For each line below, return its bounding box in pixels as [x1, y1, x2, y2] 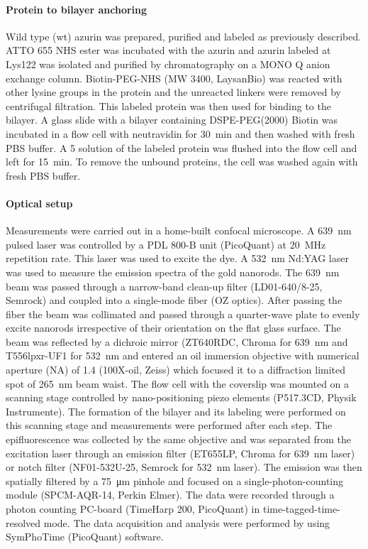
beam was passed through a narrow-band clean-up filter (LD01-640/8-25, [6, 278, 323, 293]
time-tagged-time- [262, 501, 340, 516]
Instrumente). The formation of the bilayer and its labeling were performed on [6, 403, 346, 418]
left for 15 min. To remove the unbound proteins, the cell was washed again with [6, 154, 358, 169]
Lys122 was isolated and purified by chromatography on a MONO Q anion [6, 56, 330, 71]
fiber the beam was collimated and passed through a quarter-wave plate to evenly [6, 306, 360, 321]
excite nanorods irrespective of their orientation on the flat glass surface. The [6, 320, 341, 335]
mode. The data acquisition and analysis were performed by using [43, 515, 330, 530]
